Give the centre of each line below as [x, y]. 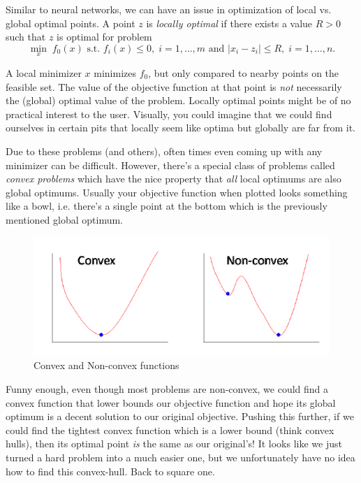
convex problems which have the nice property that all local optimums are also [174, 179]
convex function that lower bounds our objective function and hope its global [171, 402]
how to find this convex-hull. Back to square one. [110, 471]
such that [26, 37]
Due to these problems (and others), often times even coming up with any [164, 151]
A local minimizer [44, 73]
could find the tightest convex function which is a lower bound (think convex [170, 430]
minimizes [115, 73]
